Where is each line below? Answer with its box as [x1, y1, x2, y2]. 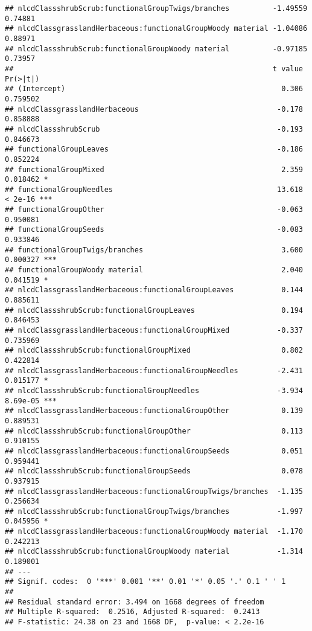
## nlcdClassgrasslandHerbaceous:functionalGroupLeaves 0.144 [5, 286, 303, 295]
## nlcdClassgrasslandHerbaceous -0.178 [5, 104, 303, 114]
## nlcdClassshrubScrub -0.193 [5, 124, 303, 133]
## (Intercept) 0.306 [5, 85, 303, 94]
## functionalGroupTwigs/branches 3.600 [5, 245, 303, 254]
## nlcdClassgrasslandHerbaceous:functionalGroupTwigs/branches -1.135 [5, 487, 303, 496]
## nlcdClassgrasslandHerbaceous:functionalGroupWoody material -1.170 [5, 527, 303, 536]
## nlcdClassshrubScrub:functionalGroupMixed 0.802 [5, 346, 303, 355]
